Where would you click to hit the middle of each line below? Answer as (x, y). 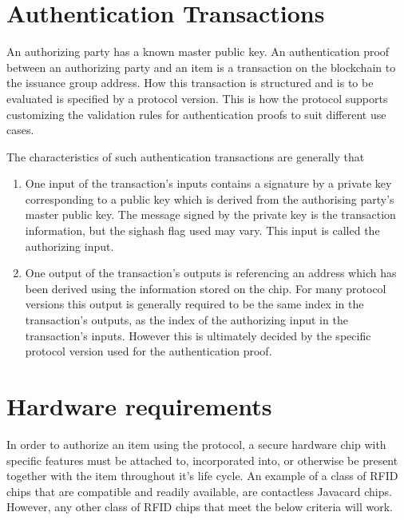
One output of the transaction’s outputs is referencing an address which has (211, 273)
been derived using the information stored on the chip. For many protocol (206, 288)
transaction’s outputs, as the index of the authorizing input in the (186, 320)
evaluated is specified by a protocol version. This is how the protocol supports (197, 98)
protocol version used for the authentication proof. (149, 351)
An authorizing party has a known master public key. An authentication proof (198, 52)
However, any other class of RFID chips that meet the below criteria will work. (200, 507)
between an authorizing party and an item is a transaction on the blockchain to (201, 67)
